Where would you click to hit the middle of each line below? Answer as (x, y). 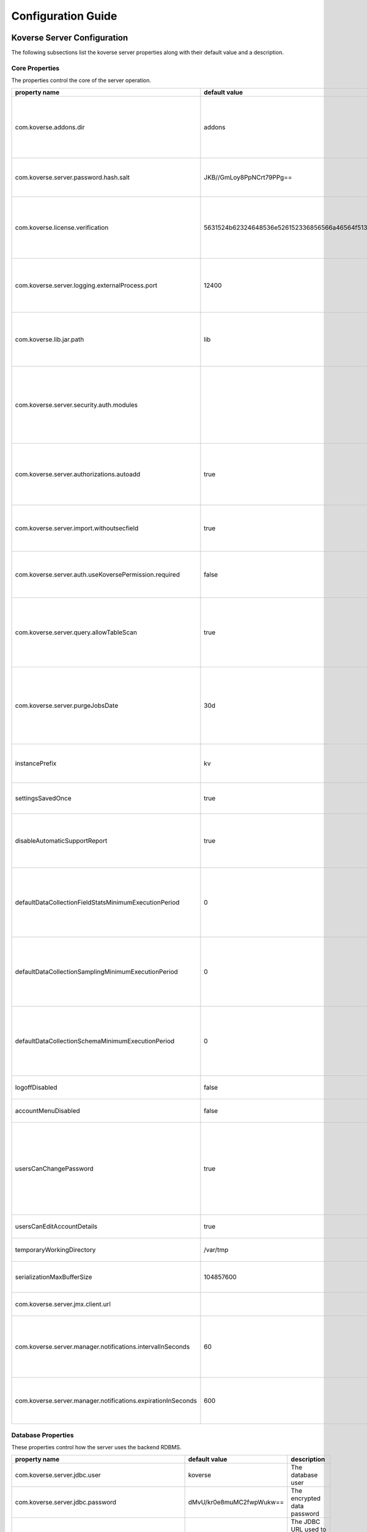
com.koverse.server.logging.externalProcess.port (86, 285)
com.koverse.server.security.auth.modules (76, 404)
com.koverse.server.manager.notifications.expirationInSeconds (106, 1400)
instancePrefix (36, 763)
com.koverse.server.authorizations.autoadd (78, 474)
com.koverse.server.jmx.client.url (63, 1304)
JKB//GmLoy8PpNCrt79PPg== (248, 177)
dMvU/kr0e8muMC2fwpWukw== (236, 1502)
